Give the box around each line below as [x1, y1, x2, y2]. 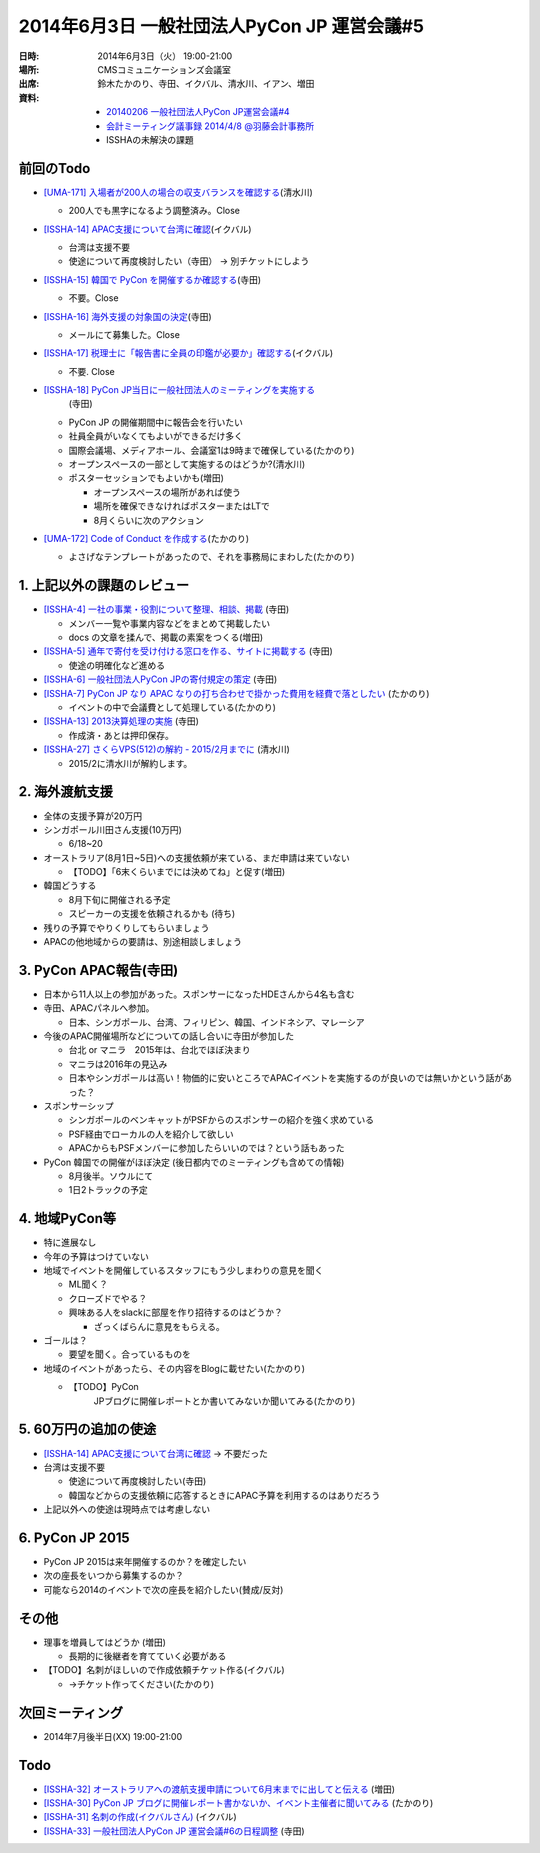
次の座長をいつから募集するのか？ [43, 1570, 184, 1582]
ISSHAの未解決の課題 [106, 133, 194, 145]
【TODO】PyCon [68, 1381, 139, 1393]
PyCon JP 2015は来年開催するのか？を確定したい [43, 1555, 247, 1567]
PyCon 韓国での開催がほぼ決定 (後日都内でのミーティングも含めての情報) [43, 1156, 345, 1168]
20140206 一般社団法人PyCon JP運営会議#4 [106, 106, 290, 118]
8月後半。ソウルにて [68, 1170, 154, 1182]
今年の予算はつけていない [43, 1250, 149, 1262]
